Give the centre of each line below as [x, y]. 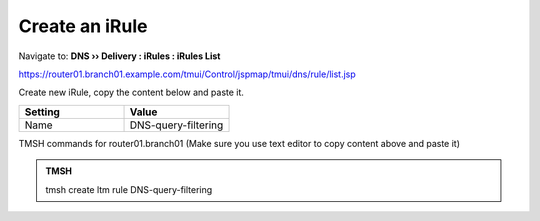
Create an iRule [83, 26]
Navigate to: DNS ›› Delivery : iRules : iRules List [119, 56]
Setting [42, 112]
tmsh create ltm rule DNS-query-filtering [129, 189]
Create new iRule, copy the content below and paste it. [131, 92]
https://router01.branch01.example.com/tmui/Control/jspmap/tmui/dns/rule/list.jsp [187, 74]
